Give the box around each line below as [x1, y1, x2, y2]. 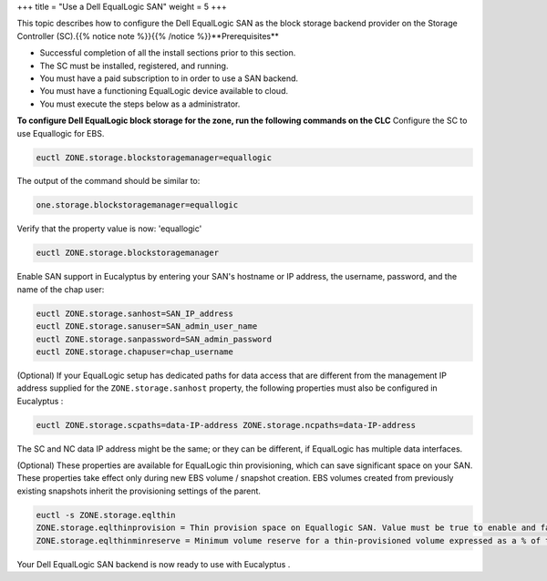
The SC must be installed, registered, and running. [39, 60, 229, 71]
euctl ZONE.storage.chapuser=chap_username [36, 346, 234, 357]
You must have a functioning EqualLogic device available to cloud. [39, 86, 289, 97]
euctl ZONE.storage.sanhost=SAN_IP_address [36, 308, 234, 319]
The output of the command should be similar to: [16, 176, 201, 187]
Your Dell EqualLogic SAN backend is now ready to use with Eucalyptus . [16, 558, 291, 569]
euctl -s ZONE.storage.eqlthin [36, 510, 177, 520]
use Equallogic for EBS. [16, 127, 105, 138]
